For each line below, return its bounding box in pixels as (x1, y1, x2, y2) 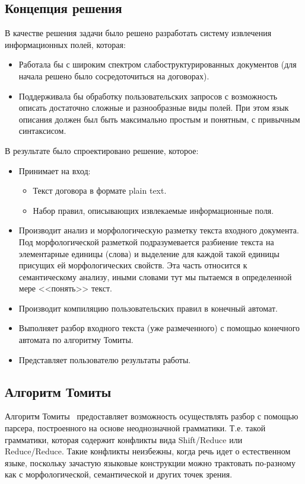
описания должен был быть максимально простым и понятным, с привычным (18, 113, 300, 125)
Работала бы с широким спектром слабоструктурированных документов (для (18, 58, 297, 70)
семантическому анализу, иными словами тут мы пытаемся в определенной (18, 270, 292, 283)
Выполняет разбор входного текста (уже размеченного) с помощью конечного (18, 322, 300, 334)
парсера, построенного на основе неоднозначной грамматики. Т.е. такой (5, 422, 266, 434)
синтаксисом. (18, 124, 66, 137)
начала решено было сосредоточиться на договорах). (18, 69, 209, 82)
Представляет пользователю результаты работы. (18, 353, 191, 366)
